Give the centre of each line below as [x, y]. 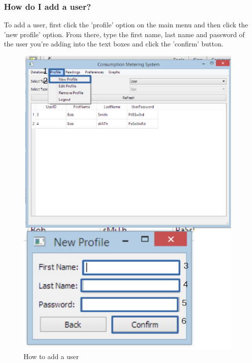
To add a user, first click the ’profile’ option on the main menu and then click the [126, 25]
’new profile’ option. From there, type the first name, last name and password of [124, 34]
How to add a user [51, 356]
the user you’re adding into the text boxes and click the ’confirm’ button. [114, 44]
